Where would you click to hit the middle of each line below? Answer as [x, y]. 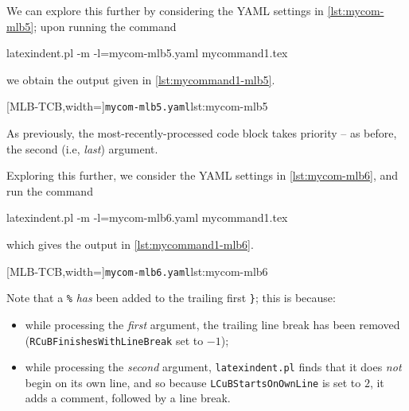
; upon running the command [105, 26]
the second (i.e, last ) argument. [82, 148]
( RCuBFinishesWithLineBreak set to [114, 340]
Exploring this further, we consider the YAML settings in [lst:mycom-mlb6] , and [203, 175]
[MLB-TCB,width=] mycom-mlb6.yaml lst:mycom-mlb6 [137, 271]
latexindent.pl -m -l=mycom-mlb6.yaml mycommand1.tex [147, 217]
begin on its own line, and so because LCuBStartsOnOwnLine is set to [193, 382]
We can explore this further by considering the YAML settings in [165, 10]
